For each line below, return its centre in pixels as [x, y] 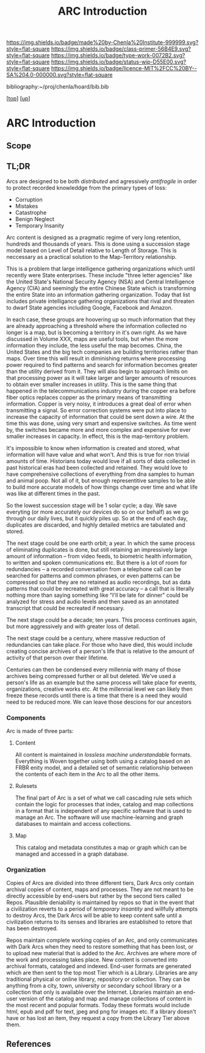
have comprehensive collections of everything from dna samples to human [100, 474]
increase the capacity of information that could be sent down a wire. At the [100, 417]
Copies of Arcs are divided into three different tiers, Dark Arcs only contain [100, 883]
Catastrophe [31, 213]
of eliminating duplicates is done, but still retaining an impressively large [97, 549]
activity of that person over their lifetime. [57, 657]
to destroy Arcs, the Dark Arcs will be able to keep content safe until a [94, 916]
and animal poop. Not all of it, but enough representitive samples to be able [101, 480]
